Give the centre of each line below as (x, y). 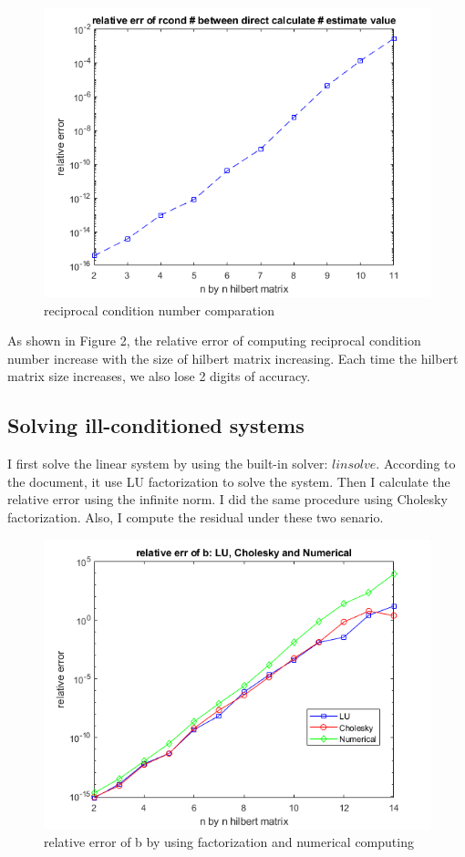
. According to (416, 464)
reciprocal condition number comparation (159, 310)
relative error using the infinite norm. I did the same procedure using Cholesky (227, 499)
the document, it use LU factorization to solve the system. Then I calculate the (229, 481)
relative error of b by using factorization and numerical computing (229, 842)
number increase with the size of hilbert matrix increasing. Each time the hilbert (233, 358)
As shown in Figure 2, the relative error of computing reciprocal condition (214, 341)
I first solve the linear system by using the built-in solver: (168, 464)
